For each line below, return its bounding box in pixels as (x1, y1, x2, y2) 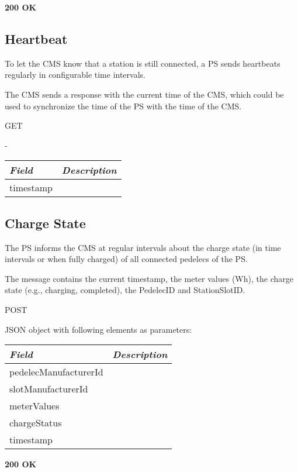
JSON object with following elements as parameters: (5, 323, 192, 335)
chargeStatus (9, 416, 62, 430)
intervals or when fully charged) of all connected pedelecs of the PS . (5, 253, 248, 265)
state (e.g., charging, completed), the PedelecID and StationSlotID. (5, 284, 245, 296)
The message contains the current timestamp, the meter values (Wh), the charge (5, 272, 293, 284)
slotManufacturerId (9, 382, 88, 396)
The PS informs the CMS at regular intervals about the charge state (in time (5, 241, 281, 253)
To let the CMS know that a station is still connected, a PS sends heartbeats (5, 57, 280, 69)
